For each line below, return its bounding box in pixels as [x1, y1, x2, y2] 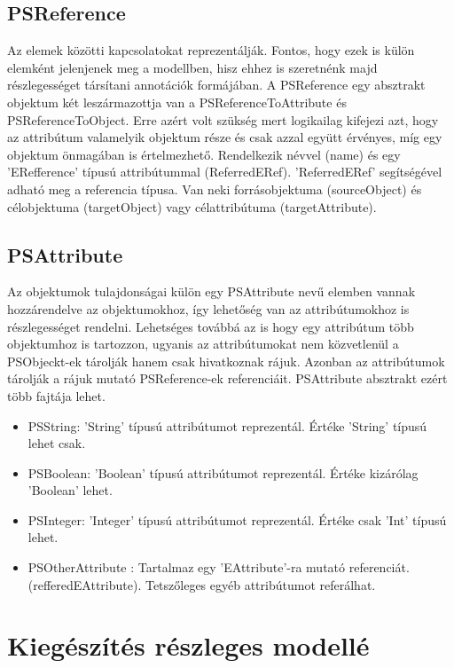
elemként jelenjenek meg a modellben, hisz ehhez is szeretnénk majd [7, 58, 378, 76]
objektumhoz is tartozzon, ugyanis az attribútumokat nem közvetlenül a [7, 334, 399, 353]
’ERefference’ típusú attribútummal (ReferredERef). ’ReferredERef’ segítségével [7, 162, 442, 181]
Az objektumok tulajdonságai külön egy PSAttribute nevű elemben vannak [7, 282, 416, 301]
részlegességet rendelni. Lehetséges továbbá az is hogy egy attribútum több [7, 317, 414, 335]
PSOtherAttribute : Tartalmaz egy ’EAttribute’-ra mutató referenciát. [27, 558, 410, 577]
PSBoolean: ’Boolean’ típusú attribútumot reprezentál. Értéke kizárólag [27, 463, 419, 482]
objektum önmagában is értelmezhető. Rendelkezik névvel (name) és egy [7, 145, 401, 163]
